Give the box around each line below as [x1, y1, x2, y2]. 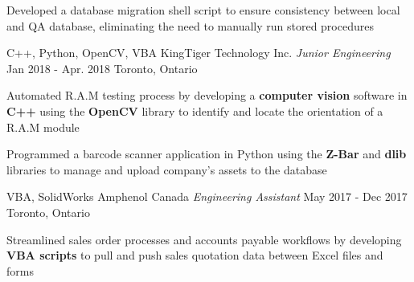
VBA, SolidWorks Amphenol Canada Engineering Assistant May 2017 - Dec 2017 [6, 188, 408, 205]
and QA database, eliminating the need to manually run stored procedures [6, 17, 374, 34]
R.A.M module [6, 118, 80, 135]
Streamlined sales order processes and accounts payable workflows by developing [6, 231, 402, 247]
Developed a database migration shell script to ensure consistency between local [6, 2, 400, 18]
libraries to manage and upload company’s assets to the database [6, 161, 327, 178]
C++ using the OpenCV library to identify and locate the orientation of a [6, 102, 383, 119]
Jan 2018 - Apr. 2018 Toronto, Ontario [6, 59, 198, 76]
